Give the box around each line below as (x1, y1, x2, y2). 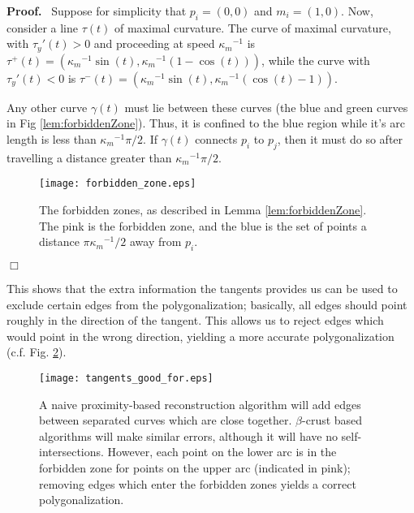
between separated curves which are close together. (39, 412, 292, 429)
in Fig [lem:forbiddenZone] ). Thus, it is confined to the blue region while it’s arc (6, 114, 405, 131)
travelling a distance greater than (6, 149, 172, 166)
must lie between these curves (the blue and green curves (124, 98, 408, 115)
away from (129, 233, 182, 250)
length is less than (6, 131, 97, 148)
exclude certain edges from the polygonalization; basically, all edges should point (6, 295, 408, 313)
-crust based (302, 412, 363, 429)
